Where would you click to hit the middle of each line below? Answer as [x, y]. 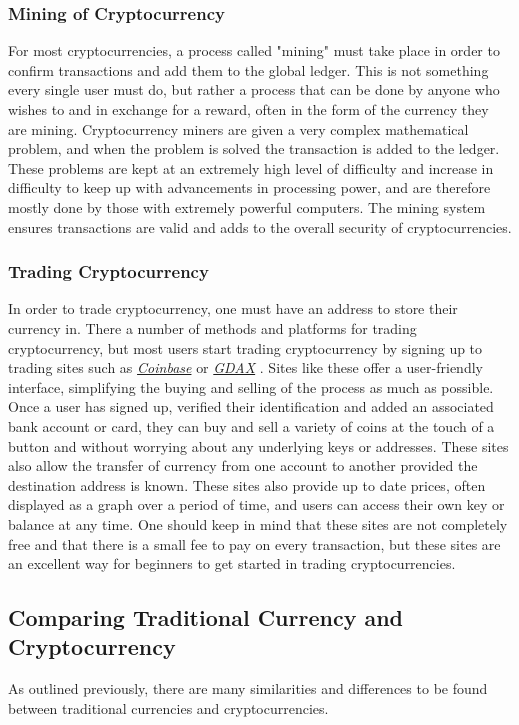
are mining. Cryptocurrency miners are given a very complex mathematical [238, 128]
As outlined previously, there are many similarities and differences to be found [248, 688]
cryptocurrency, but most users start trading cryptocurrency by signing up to [245, 347]
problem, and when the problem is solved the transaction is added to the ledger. [254, 148]
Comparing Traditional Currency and [206, 617]
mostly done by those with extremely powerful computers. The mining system [247, 206]
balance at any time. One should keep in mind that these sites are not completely [258, 523]
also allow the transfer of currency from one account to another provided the [243, 465]
